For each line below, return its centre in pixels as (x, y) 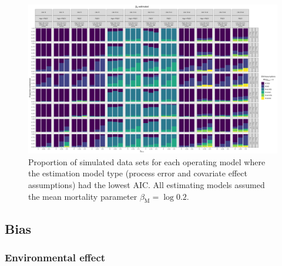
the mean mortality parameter (83, 196)
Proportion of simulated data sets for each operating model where (147, 161)
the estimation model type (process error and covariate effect (138, 173)
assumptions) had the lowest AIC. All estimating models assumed (147, 185)
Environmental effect (55, 258)
